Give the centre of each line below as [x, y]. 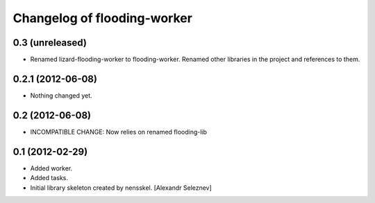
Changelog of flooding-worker [102, 18]
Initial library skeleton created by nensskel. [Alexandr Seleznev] [121, 188]
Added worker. [51, 168]
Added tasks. [49, 178]
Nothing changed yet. [61, 95]
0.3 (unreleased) [50, 43]
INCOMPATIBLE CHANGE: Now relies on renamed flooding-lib [119, 132]
